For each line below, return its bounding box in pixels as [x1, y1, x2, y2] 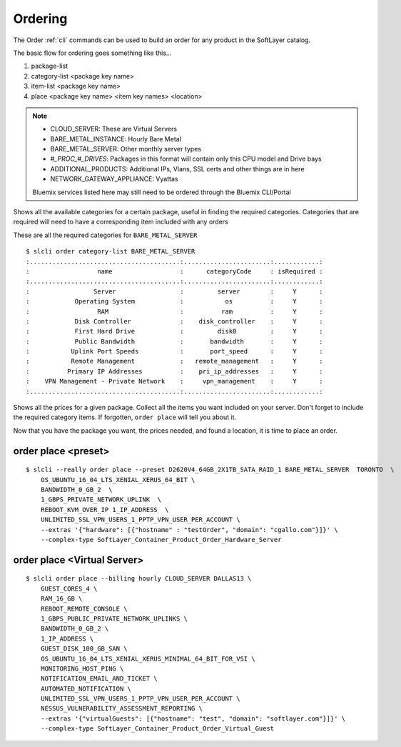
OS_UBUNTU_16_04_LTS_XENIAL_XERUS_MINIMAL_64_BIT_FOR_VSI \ [40, 654, 256, 663]
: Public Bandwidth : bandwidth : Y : [26, 337, 323, 346]
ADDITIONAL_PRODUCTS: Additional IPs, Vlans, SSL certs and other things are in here [50, 164, 305, 173]
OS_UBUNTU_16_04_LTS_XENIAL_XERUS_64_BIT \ [40, 476, 196, 483]
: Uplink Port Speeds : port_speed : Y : [26, 347, 323, 356]
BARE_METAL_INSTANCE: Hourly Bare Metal [50, 134, 182, 143]
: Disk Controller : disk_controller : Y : [26, 317, 323, 325]
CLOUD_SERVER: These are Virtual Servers [50, 125, 178, 134]
